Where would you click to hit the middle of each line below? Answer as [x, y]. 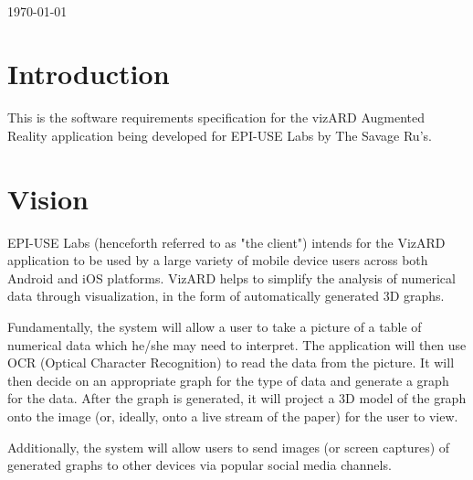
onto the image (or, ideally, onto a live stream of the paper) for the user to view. [233, 416]
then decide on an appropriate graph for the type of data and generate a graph [228, 380]
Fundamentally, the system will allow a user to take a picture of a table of [215, 326]
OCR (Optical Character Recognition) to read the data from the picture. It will [231, 363]
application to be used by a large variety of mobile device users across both [218, 260]
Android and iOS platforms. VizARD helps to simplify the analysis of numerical [231, 277]
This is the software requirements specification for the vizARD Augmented [216, 117]
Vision [48, 198]
